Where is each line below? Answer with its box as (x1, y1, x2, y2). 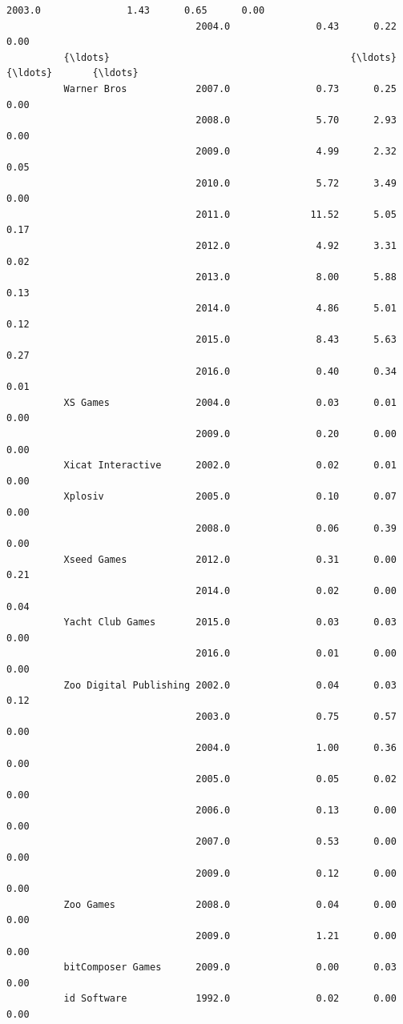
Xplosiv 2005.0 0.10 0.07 (63, 491, 397, 503)
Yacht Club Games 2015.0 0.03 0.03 (63, 616, 397, 628)
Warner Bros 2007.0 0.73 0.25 (63, 82, 397, 94)
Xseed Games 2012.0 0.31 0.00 (63, 553, 397, 565)
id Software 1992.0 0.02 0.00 (63, 993, 397, 1005)
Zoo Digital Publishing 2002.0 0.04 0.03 (63, 679, 397, 691)
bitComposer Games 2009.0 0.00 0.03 (63, 962, 397, 974)
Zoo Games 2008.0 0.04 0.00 (63, 898, 397, 910)
